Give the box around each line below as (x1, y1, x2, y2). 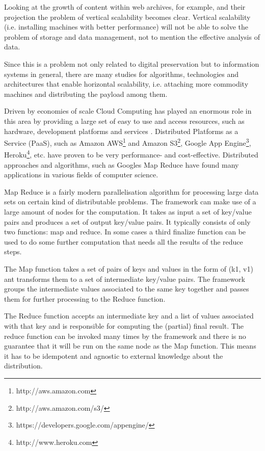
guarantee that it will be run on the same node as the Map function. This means (4, 340, 256, 351)
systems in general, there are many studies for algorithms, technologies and (4, 68, 238, 79)
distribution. (4, 360, 43, 371)
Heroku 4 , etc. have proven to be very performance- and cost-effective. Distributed (4, 148, 258, 160)
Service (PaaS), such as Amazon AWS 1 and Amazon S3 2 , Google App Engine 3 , (4, 136, 251, 148)
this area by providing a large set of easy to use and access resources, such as (4, 115, 245, 126)
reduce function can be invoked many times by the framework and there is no (4, 330, 246, 341)
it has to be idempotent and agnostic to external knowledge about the (4, 350, 223, 361)
